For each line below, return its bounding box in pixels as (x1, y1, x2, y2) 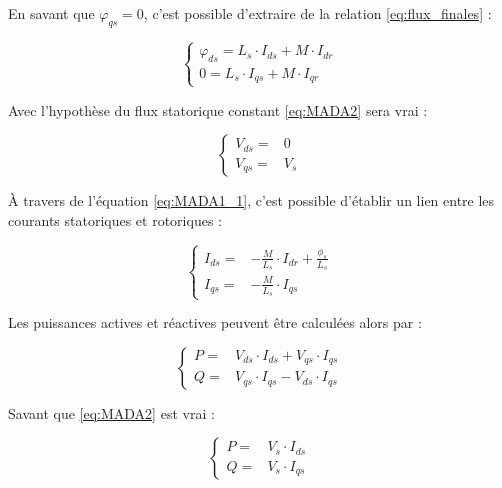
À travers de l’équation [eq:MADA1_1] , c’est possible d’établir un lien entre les (8, 190, 495, 211)
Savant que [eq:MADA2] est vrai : (8, 402, 215, 423)
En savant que (8, 3, 95, 23)
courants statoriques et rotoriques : (8, 209, 222, 230)
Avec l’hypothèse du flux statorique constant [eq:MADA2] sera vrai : (8, 99, 428, 120)
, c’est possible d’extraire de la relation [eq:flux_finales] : (143, 3, 492, 23)
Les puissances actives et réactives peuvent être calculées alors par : (8, 312, 422, 333)
